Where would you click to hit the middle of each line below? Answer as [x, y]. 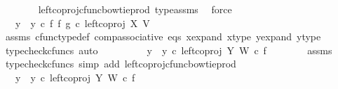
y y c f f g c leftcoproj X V [82, 23]
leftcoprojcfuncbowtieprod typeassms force [135, 9]
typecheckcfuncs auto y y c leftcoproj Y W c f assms [169, 50]
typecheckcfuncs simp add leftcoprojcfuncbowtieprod [121, 64]
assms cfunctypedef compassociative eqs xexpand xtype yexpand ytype [163, 37]
